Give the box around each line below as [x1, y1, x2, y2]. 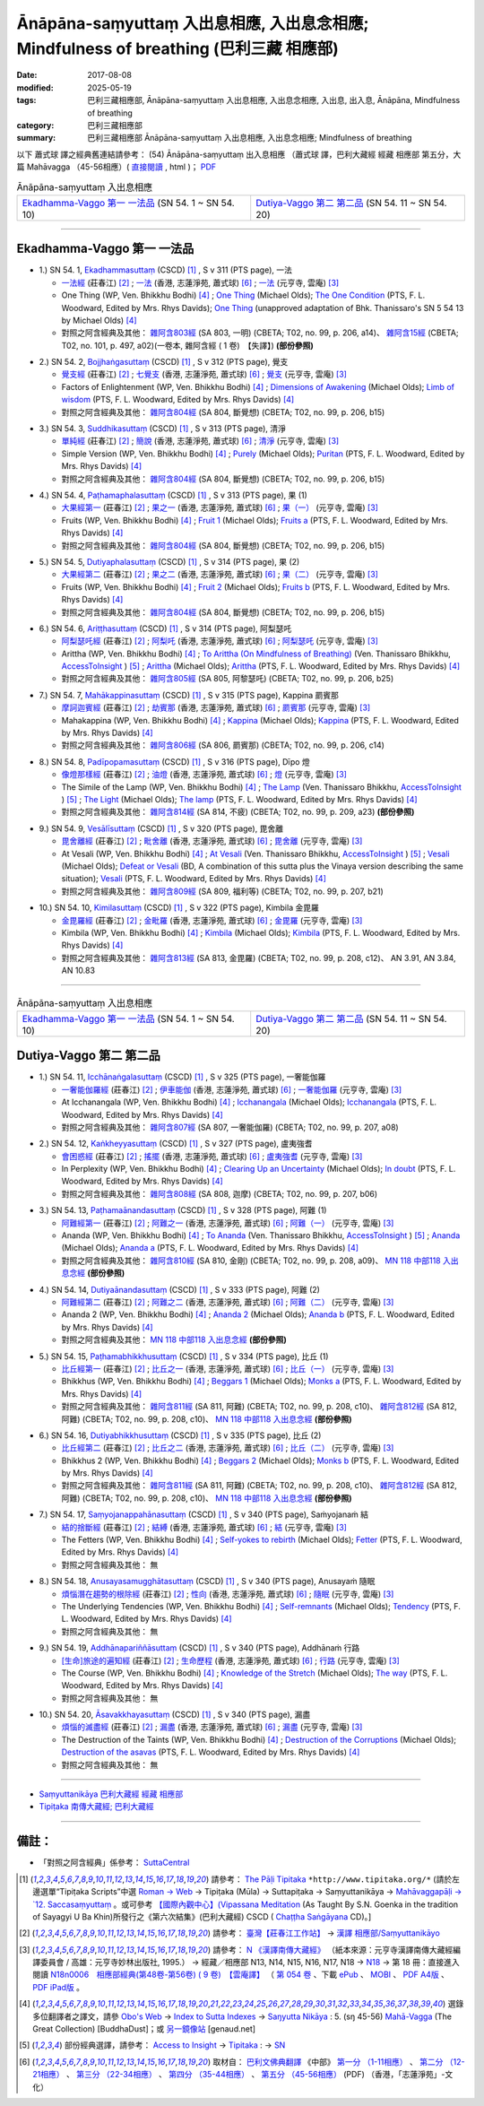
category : [16, 119, 55, 130]
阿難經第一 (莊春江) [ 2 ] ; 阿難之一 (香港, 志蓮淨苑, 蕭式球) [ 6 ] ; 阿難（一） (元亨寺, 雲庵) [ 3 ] [61, 1218, 394, 1228]
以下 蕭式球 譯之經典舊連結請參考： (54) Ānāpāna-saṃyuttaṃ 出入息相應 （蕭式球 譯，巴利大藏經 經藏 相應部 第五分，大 [16, 149, 462, 160]
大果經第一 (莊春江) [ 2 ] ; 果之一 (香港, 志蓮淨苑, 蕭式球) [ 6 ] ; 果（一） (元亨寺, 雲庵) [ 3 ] [61, 502, 378, 513]
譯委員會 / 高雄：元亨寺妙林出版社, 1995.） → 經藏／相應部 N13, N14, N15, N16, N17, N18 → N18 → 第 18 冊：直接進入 [32, 1957, 461, 1968]
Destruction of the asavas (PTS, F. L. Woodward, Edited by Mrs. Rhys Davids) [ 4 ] [61, 1746, 360, 1757]
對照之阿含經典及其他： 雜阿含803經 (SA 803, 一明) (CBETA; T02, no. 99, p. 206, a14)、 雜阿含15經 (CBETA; [61, 327, 459, 338]
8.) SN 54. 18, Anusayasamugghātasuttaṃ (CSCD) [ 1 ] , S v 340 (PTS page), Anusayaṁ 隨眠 [39, 1576, 376, 1587]
